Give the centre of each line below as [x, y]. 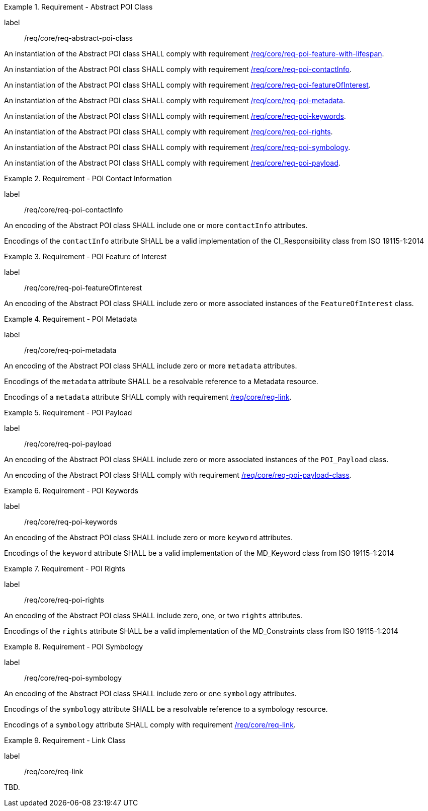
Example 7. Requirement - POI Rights [65, 569]
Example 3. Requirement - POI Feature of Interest [85, 256]
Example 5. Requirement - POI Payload [68, 413]
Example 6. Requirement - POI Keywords [71, 491]
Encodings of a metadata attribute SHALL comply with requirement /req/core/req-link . [148, 397]
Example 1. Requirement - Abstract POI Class [78, 7]
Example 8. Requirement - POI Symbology [74, 647]
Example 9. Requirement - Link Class [65, 740]
